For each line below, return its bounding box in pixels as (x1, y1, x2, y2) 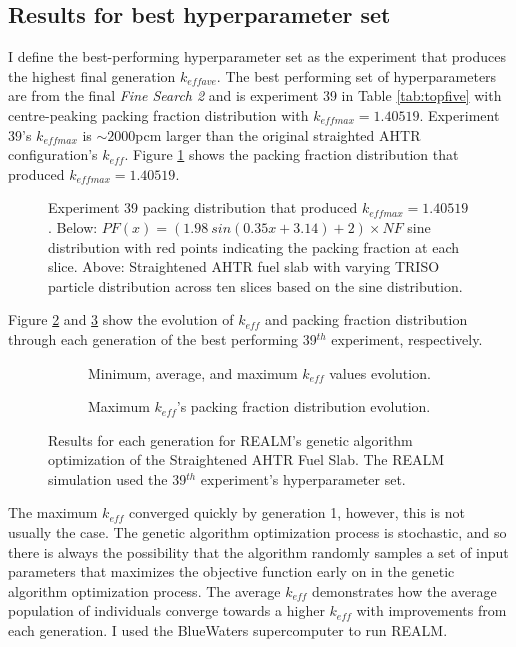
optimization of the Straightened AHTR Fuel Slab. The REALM (48, 449, 445, 470)
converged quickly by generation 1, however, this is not (129, 502, 465, 523)
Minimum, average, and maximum (88, 362, 298, 383)
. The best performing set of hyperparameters (216, 65, 497, 86)
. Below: (48, 216, 98, 237)
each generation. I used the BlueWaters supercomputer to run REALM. (8, 620, 448, 641)
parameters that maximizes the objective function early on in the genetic (8, 561, 455, 582)
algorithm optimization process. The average (8, 580, 281, 601)
